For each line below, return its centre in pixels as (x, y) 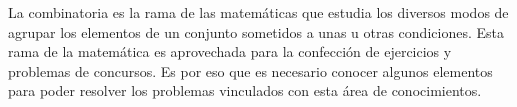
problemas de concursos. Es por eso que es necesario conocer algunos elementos (250, 70)
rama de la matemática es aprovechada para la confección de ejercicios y (230, 51)
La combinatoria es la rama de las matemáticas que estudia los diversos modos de (258, 12)
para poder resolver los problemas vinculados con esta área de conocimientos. (245, 90)
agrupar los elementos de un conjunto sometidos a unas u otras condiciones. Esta (256, 31)
